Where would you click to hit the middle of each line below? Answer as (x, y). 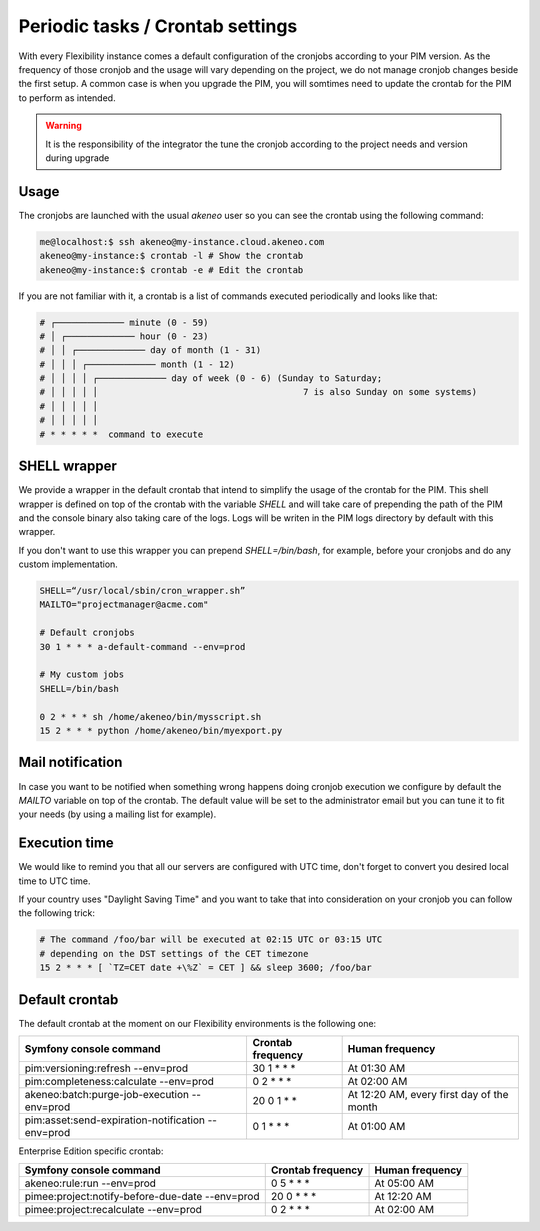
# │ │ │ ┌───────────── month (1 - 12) (137, 364)
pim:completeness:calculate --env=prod (119, 1082)
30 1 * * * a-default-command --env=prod (142, 646)
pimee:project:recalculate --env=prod (113, 1210)
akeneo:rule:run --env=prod (90, 1183)
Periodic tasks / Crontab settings (158, 26)
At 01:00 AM (376, 1127)
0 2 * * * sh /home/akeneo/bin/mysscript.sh (150, 716)
